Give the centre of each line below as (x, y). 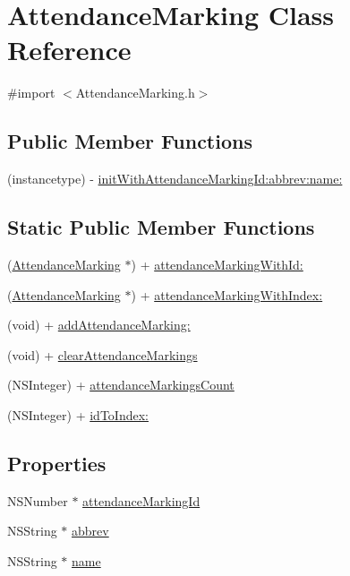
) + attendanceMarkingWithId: (217, 264)
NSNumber (38, 500)
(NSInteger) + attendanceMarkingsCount (121, 385)
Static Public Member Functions (161, 227)
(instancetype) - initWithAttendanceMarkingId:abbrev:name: (175, 179)
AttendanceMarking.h (135, 93)
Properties (57, 463)
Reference (69, 50)
